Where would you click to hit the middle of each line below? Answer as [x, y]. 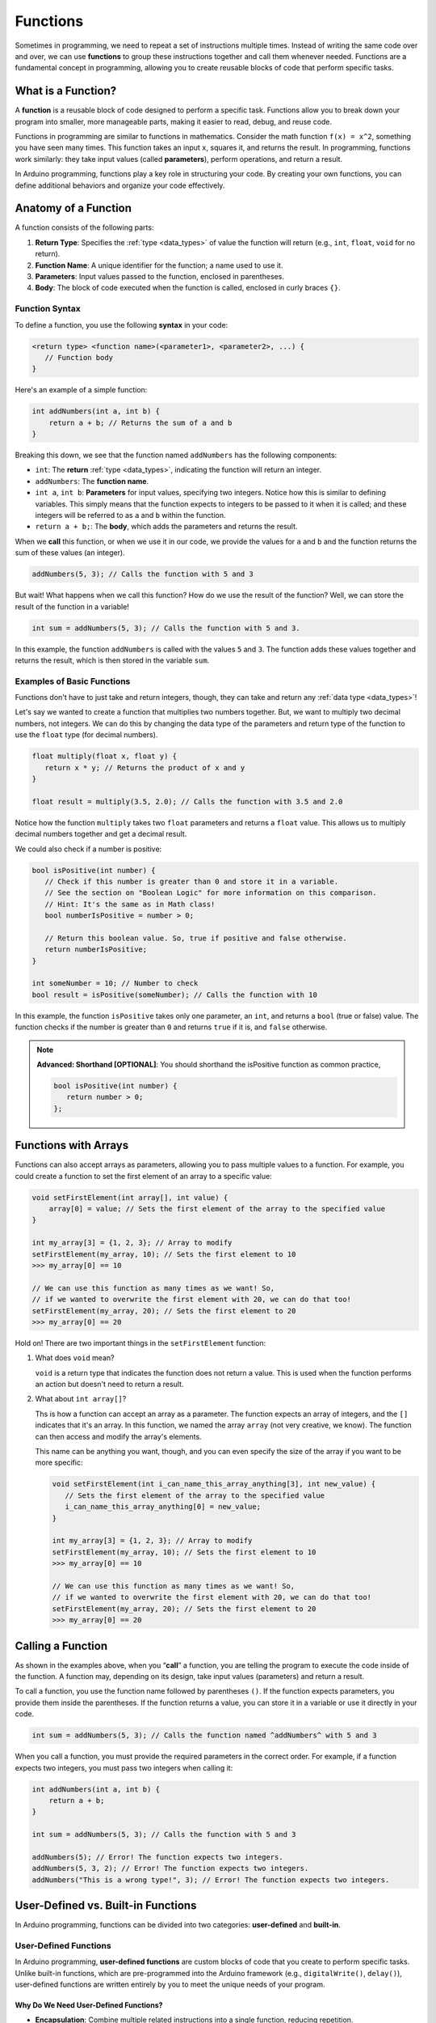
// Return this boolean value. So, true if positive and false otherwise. [196, 938]
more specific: [59, 1463]
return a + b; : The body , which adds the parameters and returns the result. [166, 527]
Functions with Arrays [72, 1145]
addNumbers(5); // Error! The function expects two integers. [157, 1857]
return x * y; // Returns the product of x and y [145, 768]
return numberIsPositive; [96, 950]
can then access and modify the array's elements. [118, 1436]
